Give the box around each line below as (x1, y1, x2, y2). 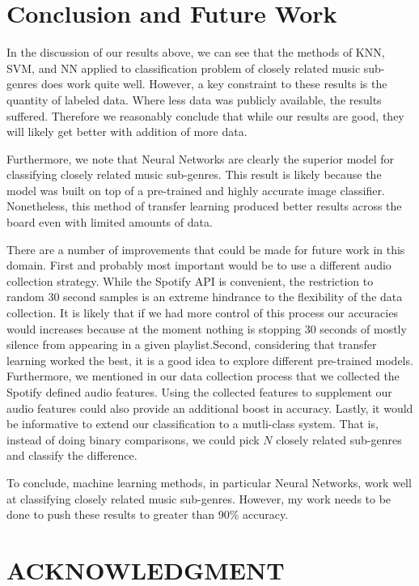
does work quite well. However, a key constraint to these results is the (40, 75, 387, 92)
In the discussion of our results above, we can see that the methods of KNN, (6, 44, 385, 61)
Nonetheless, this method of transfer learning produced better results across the (6, 197, 402, 214)
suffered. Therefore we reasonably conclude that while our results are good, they (6, 107, 404, 124)
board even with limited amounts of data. (6, 214, 213, 231)
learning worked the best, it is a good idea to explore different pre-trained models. (6, 351, 413, 368)
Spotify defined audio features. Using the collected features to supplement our (6, 384, 392, 400)
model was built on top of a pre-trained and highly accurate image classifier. (6, 181, 385, 198)
